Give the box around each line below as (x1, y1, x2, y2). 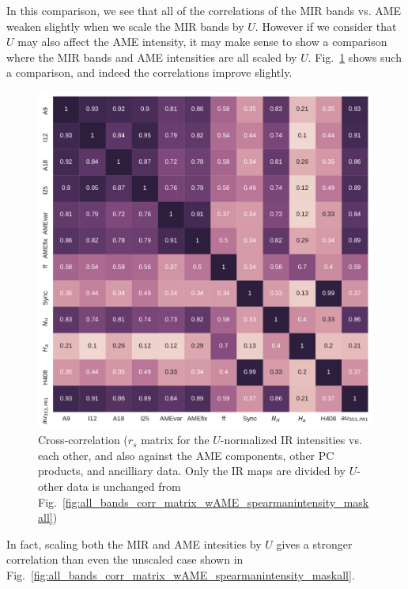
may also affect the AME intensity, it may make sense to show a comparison (17, 33, 387, 50)
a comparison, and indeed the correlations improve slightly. (6, 64, 293, 81)
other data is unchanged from (38, 478, 181, 494)
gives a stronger (276, 535, 353, 552)
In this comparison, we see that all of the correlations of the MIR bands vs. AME (6, 2, 402, 18)
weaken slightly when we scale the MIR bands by (6, 17, 244, 34)
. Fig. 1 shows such (308, 48, 402, 65)
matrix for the (141, 431, 210, 448)
